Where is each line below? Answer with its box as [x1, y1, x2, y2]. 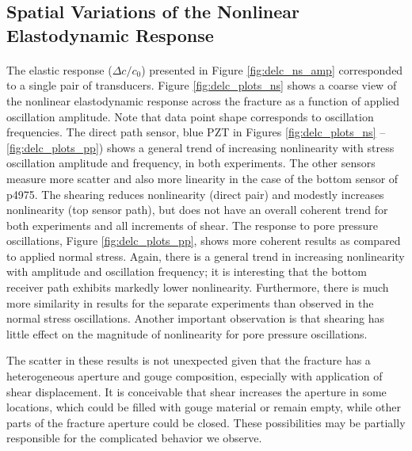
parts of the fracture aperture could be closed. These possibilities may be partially [6, 414, 406, 430]
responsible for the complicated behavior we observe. [6, 430, 262, 446]
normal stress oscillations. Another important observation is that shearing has [6, 310, 384, 327]
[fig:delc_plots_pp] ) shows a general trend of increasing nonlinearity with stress [6, 139, 395, 155]
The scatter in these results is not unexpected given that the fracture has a [6, 352, 371, 369]
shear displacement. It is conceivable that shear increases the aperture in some [6, 383, 387, 399]
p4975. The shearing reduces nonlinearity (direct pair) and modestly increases [6, 185, 384, 202]
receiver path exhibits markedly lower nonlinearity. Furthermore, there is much [6, 279, 389, 296]
